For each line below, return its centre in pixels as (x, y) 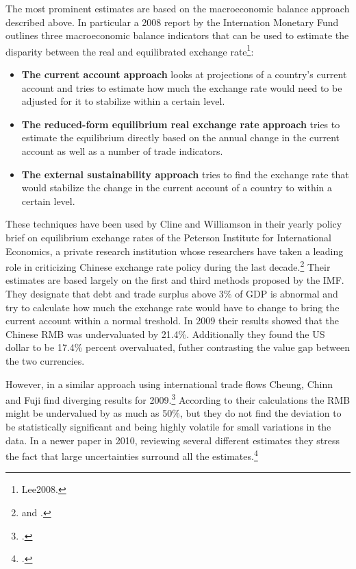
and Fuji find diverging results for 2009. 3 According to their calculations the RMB (178, 399)
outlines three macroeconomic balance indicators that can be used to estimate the (177, 35)
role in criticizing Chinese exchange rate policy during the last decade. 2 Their (168, 266)
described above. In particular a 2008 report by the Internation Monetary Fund (172, 22)
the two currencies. (45, 360)
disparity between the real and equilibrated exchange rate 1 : (130, 50)
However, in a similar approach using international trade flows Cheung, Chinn (169, 384)
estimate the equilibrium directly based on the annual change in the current (181, 137)
